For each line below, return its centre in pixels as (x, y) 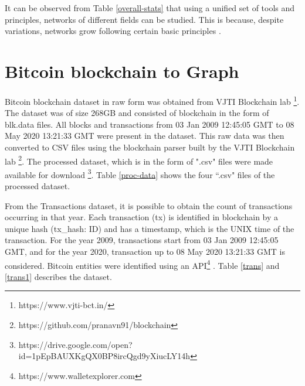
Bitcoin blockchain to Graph (122, 71)
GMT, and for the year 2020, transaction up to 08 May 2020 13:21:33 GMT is (145, 251)
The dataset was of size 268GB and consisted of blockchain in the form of (137, 113)
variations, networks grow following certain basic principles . (113, 31)
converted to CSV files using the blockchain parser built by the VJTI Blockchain (150, 147)
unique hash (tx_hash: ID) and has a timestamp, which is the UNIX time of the (150, 228)
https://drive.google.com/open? (75, 344)
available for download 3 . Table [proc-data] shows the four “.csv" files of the (140, 173)
